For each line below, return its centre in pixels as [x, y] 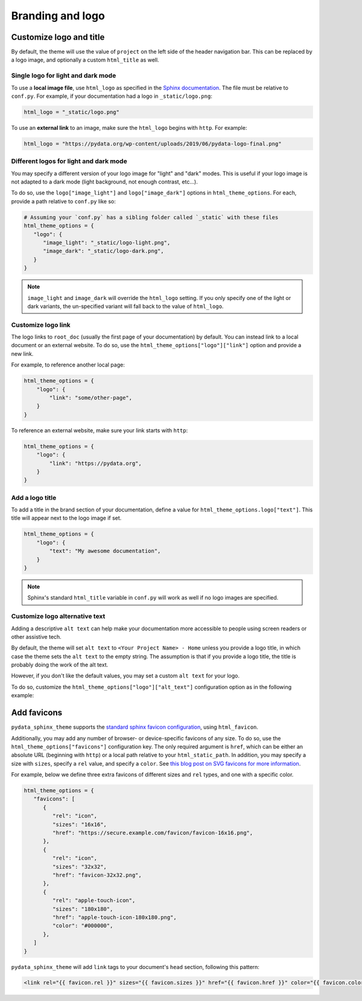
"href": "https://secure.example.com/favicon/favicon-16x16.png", [153, 833]
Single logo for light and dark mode [64, 75]
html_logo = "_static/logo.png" [72, 112]
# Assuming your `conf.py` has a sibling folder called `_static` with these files [151, 217]
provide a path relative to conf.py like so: [63, 201]
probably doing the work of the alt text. [60, 665]
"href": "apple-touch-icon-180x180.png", [115, 917]
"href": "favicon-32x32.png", [97, 875]
